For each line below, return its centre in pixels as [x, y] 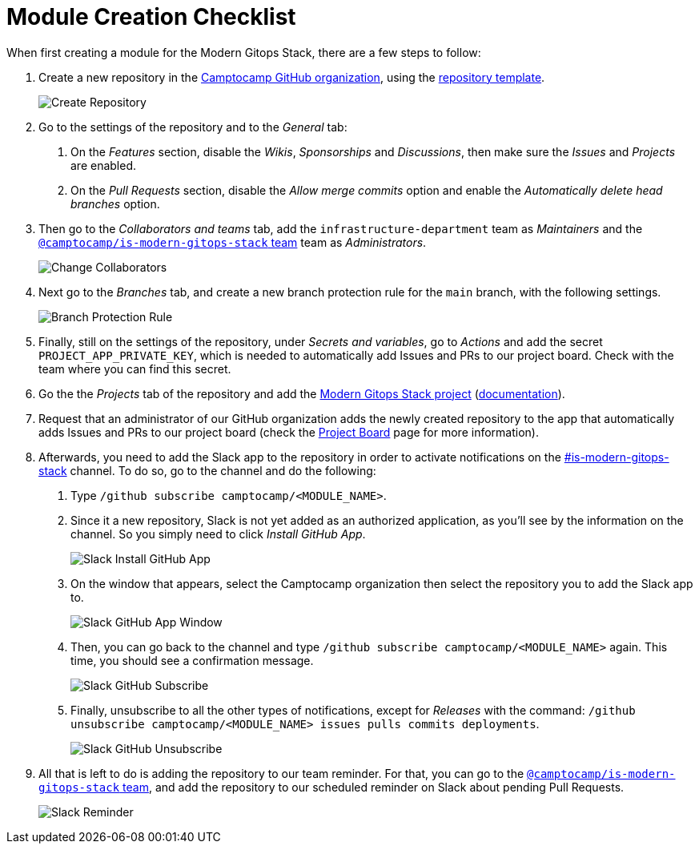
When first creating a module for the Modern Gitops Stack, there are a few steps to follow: [244, 52]
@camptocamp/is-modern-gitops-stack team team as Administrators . [233, 242]
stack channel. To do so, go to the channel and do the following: [207, 470]
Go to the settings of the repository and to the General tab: [193, 127]
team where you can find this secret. [135, 369]
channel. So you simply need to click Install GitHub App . [218, 534]
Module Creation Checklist [151, 17]
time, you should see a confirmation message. [192, 660]
